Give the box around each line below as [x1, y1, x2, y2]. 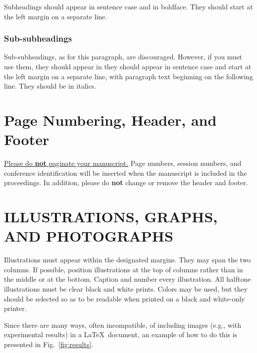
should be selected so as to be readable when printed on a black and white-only [4, 293, 245, 303]
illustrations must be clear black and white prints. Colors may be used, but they [4, 283, 248, 294]
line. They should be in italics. [4, 81, 97, 91]
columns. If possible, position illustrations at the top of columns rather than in [4, 264, 243, 274]
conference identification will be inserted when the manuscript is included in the [4, 167, 247, 178]
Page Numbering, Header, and [4, 109, 217, 130]
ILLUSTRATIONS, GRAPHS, [4, 206, 218, 227]
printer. [4, 303, 27, 313]
